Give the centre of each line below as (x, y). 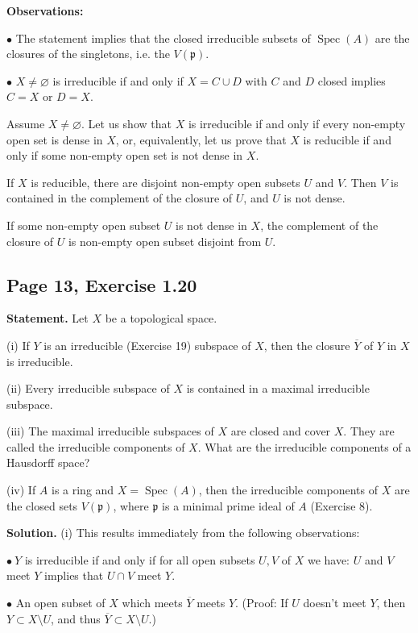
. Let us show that (126, 123)
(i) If (18, 345)
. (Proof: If (262, 603)
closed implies (352, 80)
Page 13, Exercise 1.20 (102, 284)
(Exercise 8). (341, 505)
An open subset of (60, 603)
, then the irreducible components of (288, 490)
